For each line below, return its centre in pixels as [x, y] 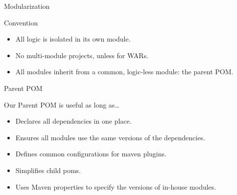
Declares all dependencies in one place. [73, 121]
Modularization [27, 6]
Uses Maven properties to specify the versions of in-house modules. [116, 186]
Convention [21, 22]
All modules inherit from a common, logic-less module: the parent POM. [124, 72]
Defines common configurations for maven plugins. [91, 154]
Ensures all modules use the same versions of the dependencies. [110, 137]
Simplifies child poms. [48, 170]
